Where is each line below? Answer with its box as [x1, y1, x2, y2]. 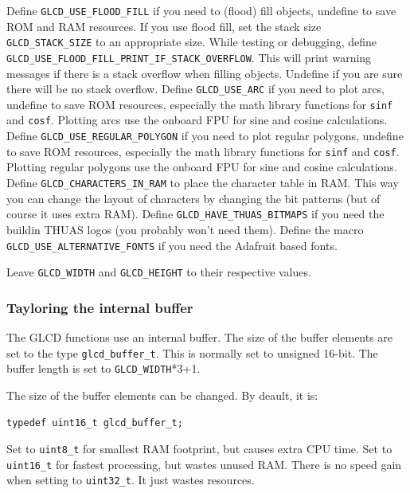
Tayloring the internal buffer [6, 297, 193, 317]
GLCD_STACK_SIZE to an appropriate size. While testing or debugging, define [6, 33, 377, 50]
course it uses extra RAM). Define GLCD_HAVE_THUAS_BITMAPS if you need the [6, 205, 385, 222]
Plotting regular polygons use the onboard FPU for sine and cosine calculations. [6, 158, 397, 175]
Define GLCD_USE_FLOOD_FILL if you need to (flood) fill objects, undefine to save [6, 2, 396, 18]
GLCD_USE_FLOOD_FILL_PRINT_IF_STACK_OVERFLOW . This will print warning [6, 49, 372, 65]
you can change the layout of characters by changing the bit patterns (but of [6, 190, 381, 206]
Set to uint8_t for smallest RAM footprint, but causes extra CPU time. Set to [6, 440, 392, 457]
